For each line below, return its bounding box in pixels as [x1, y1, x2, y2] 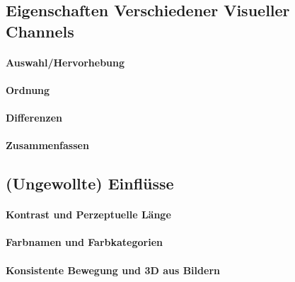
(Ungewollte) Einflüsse [6, 172, 174, 194]
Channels [6, 20, 74, 42]
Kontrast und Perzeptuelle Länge [6, 207, 171, 222]
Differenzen [6, 110, 63, 125]
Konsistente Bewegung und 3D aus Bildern [6, 262, 220, 277]
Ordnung [6, 82, 50, 97]
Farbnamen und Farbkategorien [6, 235, 163, 249]
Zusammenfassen [6, 138, 89, 153]
